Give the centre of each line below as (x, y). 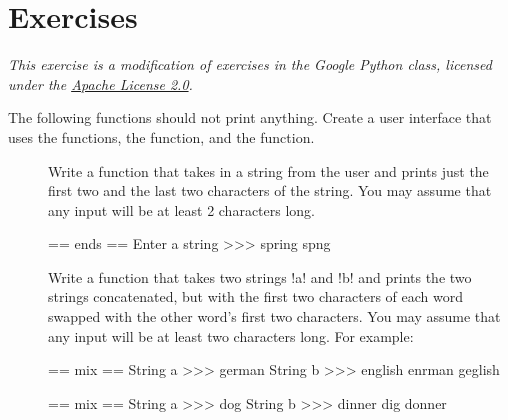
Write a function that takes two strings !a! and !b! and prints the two (260, 276)
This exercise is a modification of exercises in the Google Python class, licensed (250, 64)
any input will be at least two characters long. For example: (231, 335)
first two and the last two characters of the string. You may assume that (270, 190)
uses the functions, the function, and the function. (161, 136)
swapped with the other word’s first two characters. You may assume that (274, 316)
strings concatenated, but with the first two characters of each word (256, 296)
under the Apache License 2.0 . (100, 83)
